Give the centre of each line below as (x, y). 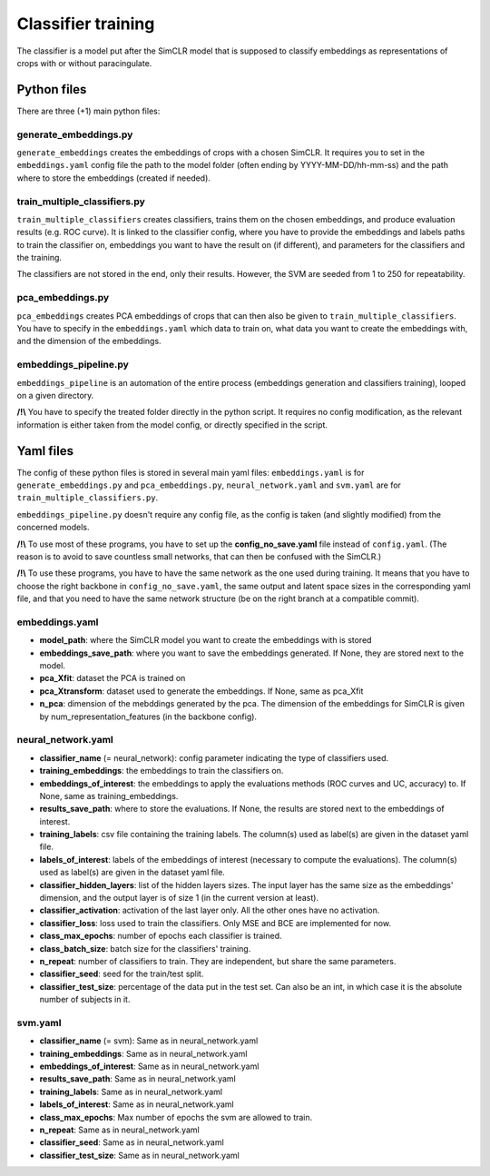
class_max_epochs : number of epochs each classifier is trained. (161, 936)
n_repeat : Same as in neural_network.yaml (119, 1130)
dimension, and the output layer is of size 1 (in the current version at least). (179, 898)
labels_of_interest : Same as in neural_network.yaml (137, 1104)
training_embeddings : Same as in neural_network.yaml (143, 1053)
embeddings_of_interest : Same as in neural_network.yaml (149, 1066)
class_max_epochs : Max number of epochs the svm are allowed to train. (176, 1117)
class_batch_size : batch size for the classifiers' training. (145, 948)
